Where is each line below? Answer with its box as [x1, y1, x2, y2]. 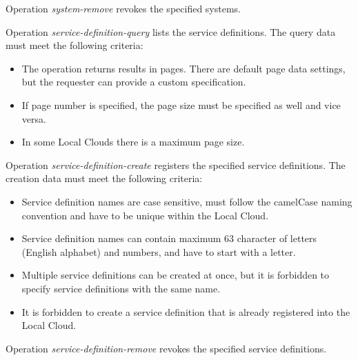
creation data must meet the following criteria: [6, 171, 203, 186]
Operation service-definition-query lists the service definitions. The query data [6, 24, 336, 39]
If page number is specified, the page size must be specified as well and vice [21, 97, 341, 112]
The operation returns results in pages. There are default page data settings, [21, 61, 346, 75]
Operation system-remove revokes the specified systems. [6, 1, 241, 15]
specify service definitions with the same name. [21, 281, 221, 295]
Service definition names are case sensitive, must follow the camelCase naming [21, 194, 352, 208]
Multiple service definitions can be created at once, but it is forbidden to [21, 268, 330, 282]
